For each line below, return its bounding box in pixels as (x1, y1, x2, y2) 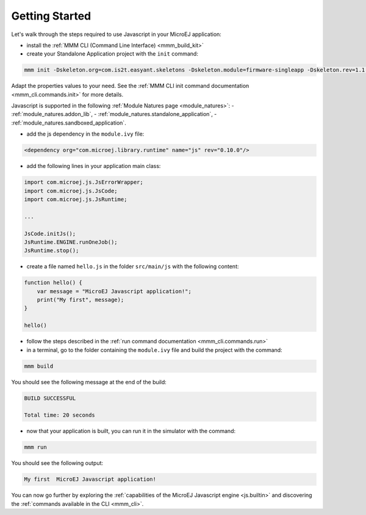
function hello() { (24, 279, 82, 287)
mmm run (24, 444, 47, 451)
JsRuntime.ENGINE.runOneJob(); (24, 238, 118, 246)
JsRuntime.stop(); (24, 247, 79, 254)
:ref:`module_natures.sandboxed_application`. (11, 119, 126, 126)
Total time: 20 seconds (24, 412, 96, 418)
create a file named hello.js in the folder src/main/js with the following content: (26, 263, 239, 270)
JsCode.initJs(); (24, 230, 76, 237)
